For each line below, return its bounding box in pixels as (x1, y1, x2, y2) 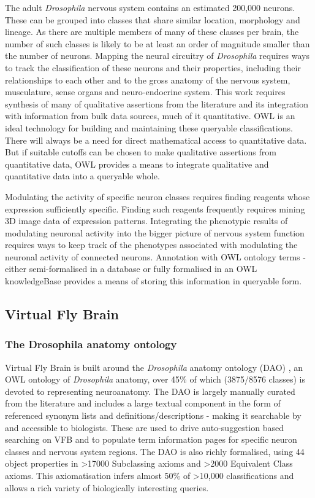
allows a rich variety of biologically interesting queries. (5, 481, 209, 494)
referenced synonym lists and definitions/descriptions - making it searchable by (5, 409, 302, 422)
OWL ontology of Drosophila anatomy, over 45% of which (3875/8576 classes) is (5, 373, 305, 386)
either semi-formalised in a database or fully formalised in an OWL (5, 262, 257, 275)
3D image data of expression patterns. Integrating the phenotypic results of (5, 214, 288, 227)
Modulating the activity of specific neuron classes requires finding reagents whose (5, 190, 310, 203)
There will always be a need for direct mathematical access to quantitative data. (5, 133, 307, 146)
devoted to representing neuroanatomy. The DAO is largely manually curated (5, 384, 295, 397)
